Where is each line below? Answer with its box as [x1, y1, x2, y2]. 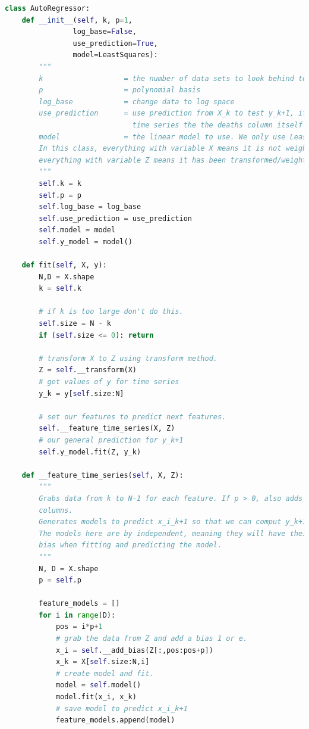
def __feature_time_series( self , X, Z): [21, 471, 184, 479]
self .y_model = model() [39, 237, 133, 246]
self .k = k [39, 179, 81, 188]
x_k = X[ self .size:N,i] [55, 658, 150, 666]
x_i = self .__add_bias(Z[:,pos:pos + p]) [55, 646, 213, 655]
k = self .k [39, 284, 81, 293]
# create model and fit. [55, 669, 154, 678]
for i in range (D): [39, 610, 116, 619]
